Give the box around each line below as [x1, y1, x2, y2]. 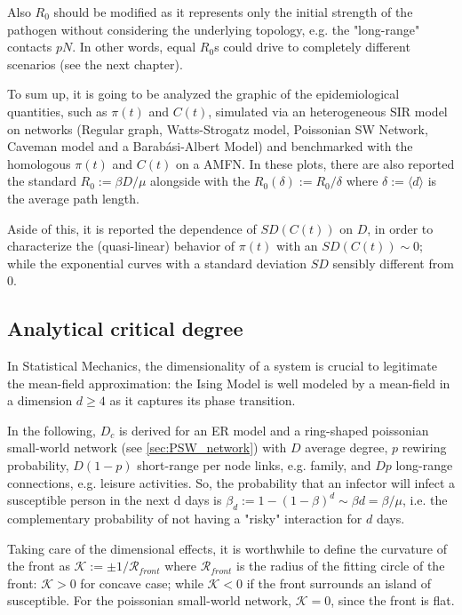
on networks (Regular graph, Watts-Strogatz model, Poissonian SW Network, [7, 119, 428, 138]
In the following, [7, 420, 96, 439]
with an [275, 236, 318, 255]
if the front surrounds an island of [246, 573, 432, 592]
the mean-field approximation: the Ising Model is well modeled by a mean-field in [7, 373, 450, 392]
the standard [7, 172, 76, 190]
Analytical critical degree [7, 315, 243, 342]
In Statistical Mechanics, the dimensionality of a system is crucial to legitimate [7, 356, 437, 375]
